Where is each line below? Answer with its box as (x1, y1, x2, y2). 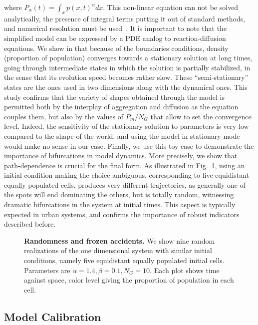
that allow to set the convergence (150, 111, 252, 121)
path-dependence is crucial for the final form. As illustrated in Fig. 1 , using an (4, 160, 245, 170)
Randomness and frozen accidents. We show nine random (24, 235, 215, 246)
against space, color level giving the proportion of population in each (24, 275, 234, 285)
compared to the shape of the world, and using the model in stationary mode (4, 130, 240, 141)
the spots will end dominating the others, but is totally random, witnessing (4, 189, 234, 200)
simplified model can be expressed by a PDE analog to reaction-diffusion (4, 32, 226, 43)
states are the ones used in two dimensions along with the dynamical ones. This (4, 81, 248, 92)
